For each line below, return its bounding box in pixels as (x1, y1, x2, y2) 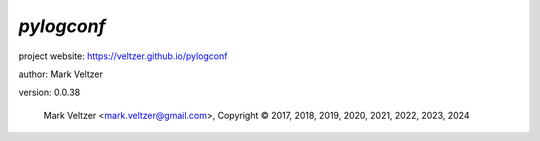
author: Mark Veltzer (18, 68, 104, 80)
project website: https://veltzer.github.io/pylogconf (18, 50, 228, 62)
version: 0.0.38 (18, 86, 81, 99)
